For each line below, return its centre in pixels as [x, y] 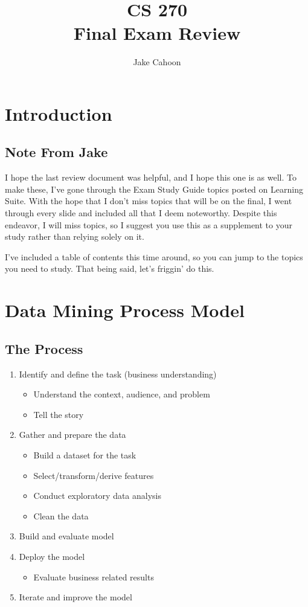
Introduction [59, 113]
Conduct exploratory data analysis [98, 496]
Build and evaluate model [66, 536]
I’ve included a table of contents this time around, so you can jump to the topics [154, 256]
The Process [44, 348]
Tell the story [59, 414]
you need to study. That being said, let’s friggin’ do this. [110, 268]
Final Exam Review [157, 33]
